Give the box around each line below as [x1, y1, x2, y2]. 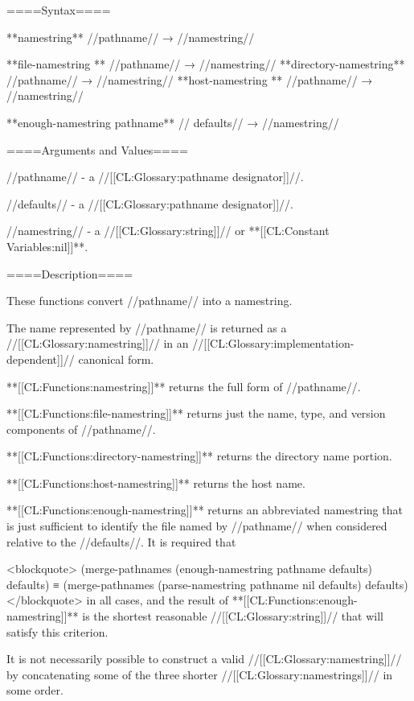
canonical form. [78, 350, 154, 367]
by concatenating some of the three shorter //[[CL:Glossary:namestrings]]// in [6, 666, 393, 682]
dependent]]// [6, 350, 75, 367]
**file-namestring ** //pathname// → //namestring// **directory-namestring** [6, 56, 405, 72]
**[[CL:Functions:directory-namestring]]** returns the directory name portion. [6, 447, 392, 464]
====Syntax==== [6, 2, 111, 18]
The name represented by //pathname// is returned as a [6, 319, 287, 336]
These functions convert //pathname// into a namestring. [6, 292, 293, 309]
